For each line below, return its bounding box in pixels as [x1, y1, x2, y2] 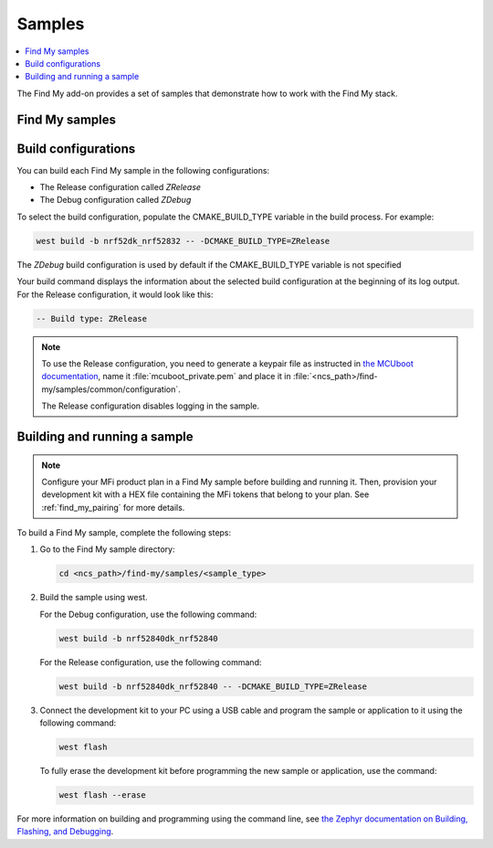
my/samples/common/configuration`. [41, 384, 182, 395]
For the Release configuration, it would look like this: [16, 289, 214, 300]
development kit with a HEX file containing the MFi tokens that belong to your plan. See [41, 489, 370, 500]
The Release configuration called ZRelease [39, 182, 201, 193]
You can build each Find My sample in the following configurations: [16, 164, 269, 175]
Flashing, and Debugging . [16, 826, 114, 837]
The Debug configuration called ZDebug [39, 195, 192, 206]
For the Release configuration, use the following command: [39, 656, 262, 667]
